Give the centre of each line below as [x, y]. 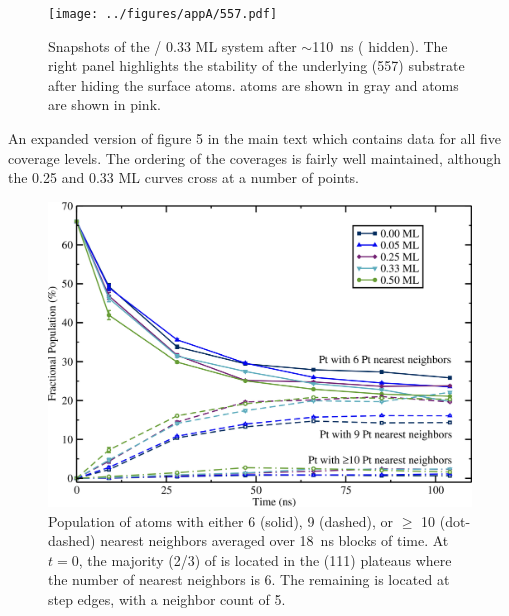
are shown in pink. [104, 104]
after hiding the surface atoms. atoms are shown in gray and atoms [253, 84]
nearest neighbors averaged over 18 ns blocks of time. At [274, 540]
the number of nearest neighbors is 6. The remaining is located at [249, 579]
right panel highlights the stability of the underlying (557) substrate [256, 65]
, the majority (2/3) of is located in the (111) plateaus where [265, 559]
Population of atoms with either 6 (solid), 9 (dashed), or [221, 520]
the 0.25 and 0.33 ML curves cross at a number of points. [183, 177]
